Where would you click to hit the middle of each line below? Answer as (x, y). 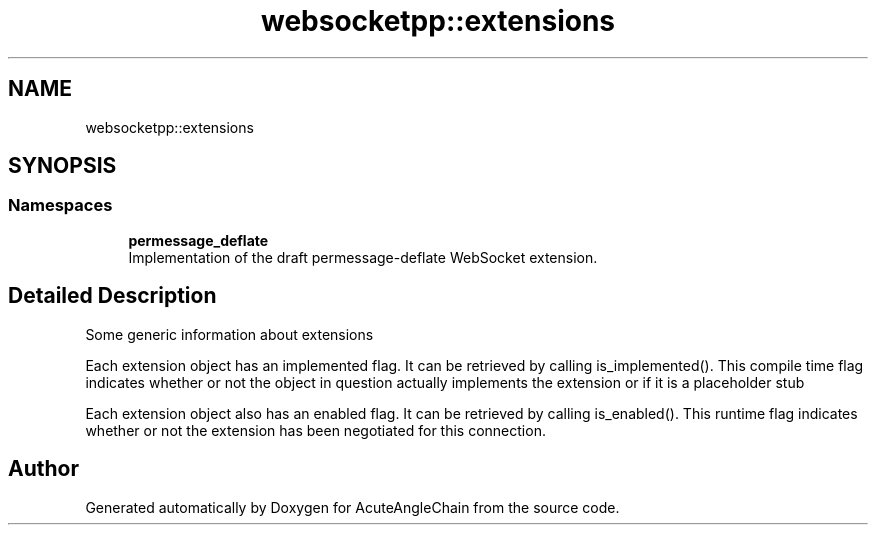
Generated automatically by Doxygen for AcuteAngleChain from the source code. (352, 507)
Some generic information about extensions (229, 334)
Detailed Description (112, 296)
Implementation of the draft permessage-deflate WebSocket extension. (363, 257)
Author (43, 469)
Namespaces (60, 205)
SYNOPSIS (62, 166)
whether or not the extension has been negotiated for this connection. (315, 430)
